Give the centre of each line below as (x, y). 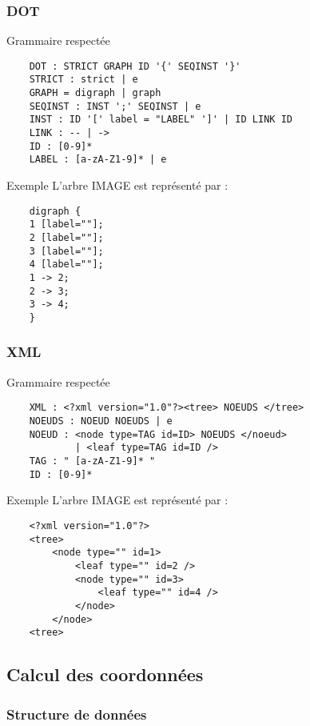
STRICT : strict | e (83, 80)
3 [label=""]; (66, 251)
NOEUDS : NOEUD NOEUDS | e (101, 421)
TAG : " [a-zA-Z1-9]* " (92, 461)
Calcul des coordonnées (105, 674)
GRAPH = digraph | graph (95, 93)
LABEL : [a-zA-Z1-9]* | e (98, 160)
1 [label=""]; (66, 225)
